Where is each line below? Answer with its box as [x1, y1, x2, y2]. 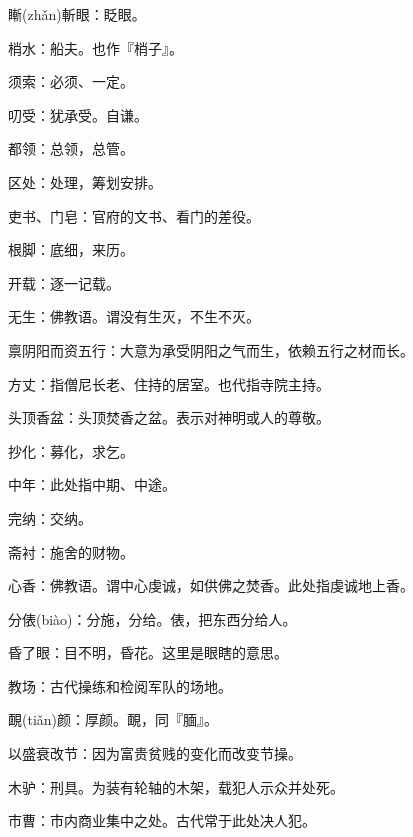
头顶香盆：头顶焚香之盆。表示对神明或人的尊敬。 [8, 407, 330, 428]
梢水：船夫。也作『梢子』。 [8, 37, 183, 58]
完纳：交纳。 [8, 507, 92, 528]
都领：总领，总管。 [8, 138, 134, 159]
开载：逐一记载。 [8, 272, 120, 293]
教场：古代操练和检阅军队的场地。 [8, 675, 232, 696]
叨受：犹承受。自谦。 [8, 104, 148, 125]
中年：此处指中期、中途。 [8, 474, 176, 495]
